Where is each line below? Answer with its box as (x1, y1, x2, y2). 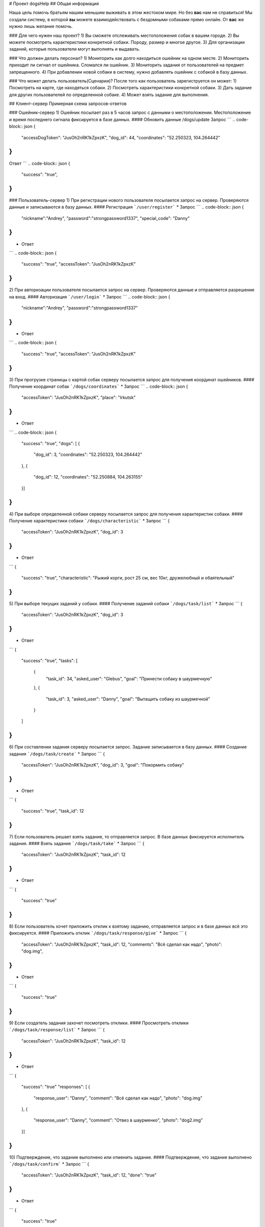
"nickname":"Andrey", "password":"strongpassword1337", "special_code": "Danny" (21, 215, 190, 221)
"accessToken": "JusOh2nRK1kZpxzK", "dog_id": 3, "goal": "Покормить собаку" (21, 762, 184, 768)
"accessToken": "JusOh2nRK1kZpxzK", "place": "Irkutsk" (21, 395, 136, 400)
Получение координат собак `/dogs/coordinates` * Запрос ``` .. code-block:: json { (9, 383, 188, 389)
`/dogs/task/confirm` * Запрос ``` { (9, 1161, 89, 1167)
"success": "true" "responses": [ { (21, 1084, 90, 1090)
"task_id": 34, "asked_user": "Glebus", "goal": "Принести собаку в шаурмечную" (46, 675, 212, 682)
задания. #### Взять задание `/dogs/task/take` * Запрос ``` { (9, 841, 145, 846)
